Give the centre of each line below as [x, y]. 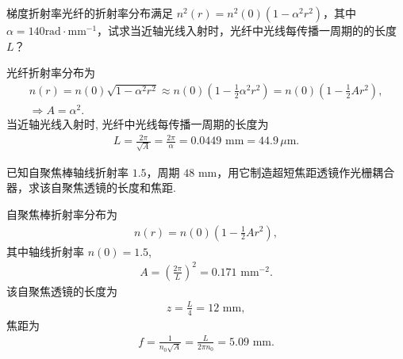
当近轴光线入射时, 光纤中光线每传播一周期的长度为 [138, 123]
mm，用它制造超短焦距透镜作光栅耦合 [296, 172]
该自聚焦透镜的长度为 [62, 290]
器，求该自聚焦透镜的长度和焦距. [91, 187]
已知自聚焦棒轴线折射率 [67, 172]
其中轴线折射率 [45, 251]
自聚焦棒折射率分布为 [62, 214]
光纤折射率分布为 [51, 73]
